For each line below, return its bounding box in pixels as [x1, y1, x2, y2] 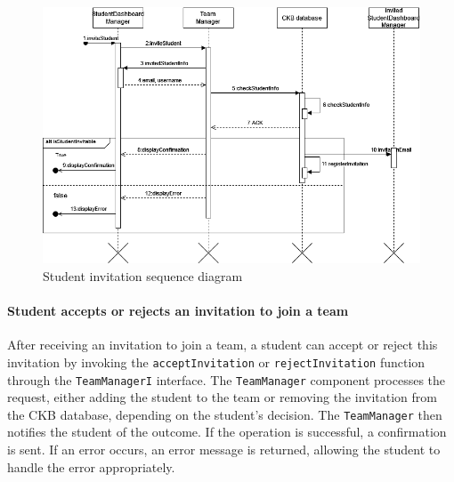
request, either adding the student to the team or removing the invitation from [7, 388, 437, 406]
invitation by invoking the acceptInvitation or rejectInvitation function [7, 352, 426, 371]
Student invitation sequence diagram [43, 266, 243, 285]
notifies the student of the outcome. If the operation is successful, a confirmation [7, 422, 447, 441]
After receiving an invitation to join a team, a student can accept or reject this [7, 335, 438, 354]
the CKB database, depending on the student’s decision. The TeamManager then [7, 405, 442, 423]
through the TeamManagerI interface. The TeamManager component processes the [7, 370, 446, 389]
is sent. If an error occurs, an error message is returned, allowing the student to [7, 440, 441, 459]
